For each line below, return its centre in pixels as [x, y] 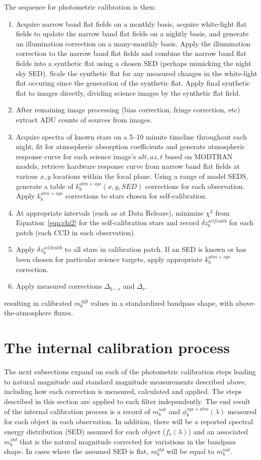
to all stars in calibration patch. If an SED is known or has [155, 249]
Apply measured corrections [59, 286]
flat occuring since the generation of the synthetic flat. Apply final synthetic [133, 83]
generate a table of [45, 186]
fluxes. [63, 313]
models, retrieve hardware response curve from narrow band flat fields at [128, 166]
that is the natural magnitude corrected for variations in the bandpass [128, 441]
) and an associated [218, 431]
